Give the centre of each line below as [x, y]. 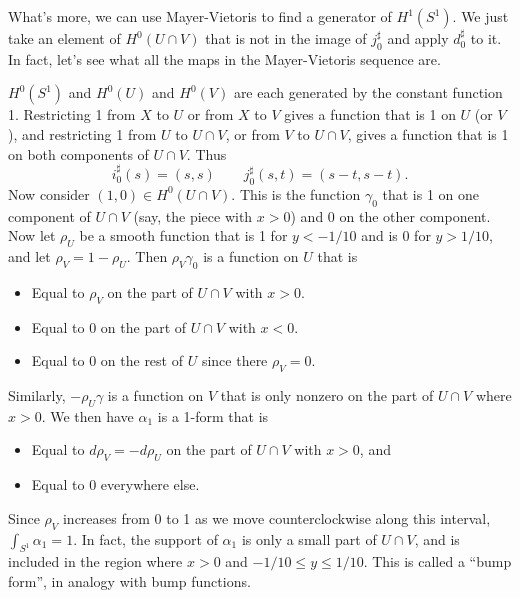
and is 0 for [396, 235]
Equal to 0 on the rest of [107, 360]
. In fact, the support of [145, 538]
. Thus [206, 153]
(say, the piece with [193, 215]
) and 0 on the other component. [390, 215]
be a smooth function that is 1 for [183, 235]
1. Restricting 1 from [72, 114]
